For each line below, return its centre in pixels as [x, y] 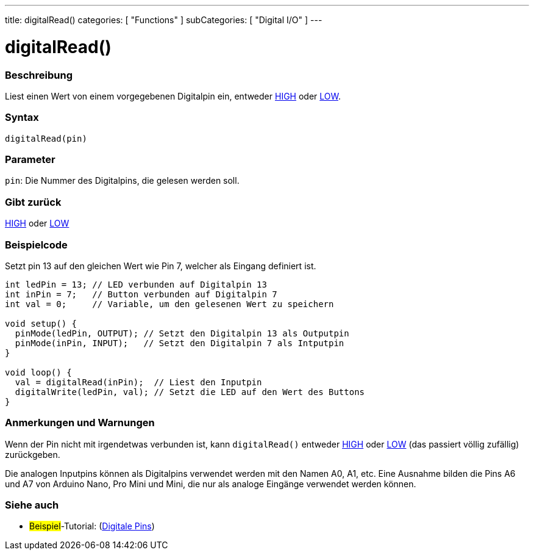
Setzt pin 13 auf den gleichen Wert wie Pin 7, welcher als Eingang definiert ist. [161, 266]
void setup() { [41, 323]
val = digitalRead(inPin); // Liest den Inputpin [138, 382]
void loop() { [38, 372]
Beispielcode [36, 245]
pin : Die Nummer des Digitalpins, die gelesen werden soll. [122, 181]
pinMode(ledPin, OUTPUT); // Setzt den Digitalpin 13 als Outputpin [182, 333]
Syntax [22, 118]
